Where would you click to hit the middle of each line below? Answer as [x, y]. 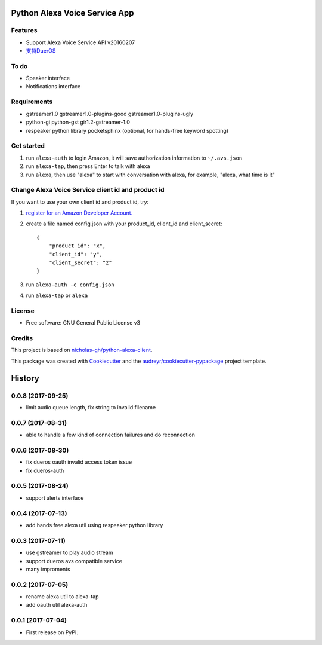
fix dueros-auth [45, 470]
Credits [22, 338]
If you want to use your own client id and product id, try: [80, 202]
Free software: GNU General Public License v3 [83, 323]
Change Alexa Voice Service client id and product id [88, 190]
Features [24, 30]
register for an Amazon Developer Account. [79, 213]
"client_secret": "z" [80, 263]
